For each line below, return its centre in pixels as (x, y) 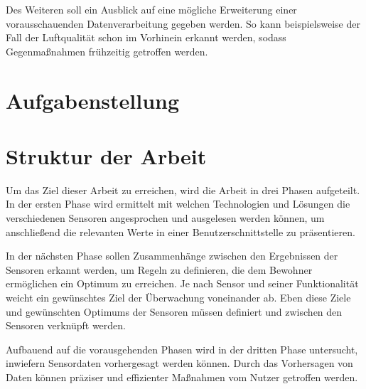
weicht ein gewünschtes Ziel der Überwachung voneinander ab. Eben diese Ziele (178, 298)
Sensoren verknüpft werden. (66, 325)
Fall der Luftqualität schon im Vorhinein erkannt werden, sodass (146, 37)
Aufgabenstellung (93, 100)
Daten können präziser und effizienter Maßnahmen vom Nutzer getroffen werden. (182, 377)
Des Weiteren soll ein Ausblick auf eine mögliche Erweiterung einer (151, 9)
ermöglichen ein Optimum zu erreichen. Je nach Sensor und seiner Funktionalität (182, 283)
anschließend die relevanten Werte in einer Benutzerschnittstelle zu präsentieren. (181, 231)
